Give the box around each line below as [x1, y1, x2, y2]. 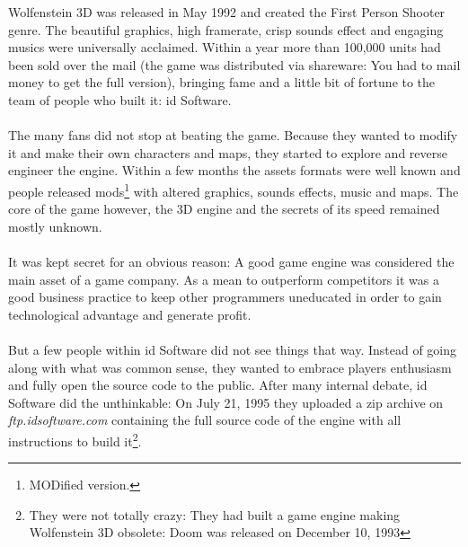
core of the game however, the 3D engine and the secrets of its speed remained [8, 199, 440, 218]
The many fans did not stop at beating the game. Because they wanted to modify [8, 126, 458, 145]
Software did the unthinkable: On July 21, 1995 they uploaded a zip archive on [8, 393, 444, 411]
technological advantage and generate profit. [8, 304, 252, 323]
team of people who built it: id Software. [8, 90, 232, 109]
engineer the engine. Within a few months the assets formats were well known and [8, 161, 461, 180]
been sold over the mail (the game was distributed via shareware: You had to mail [8, 55, 461, 74]
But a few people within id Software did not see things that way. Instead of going [8, 340, 457, 358]
